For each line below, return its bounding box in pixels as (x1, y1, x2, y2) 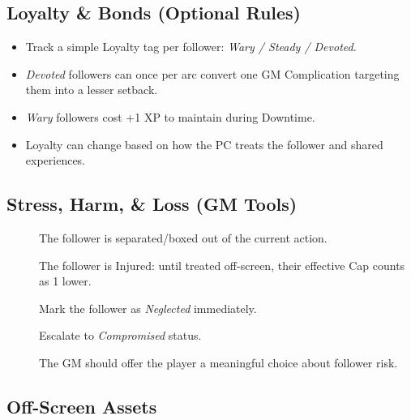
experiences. (25, 152, 86, 169)
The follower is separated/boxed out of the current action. (39, 229, 328, 246)
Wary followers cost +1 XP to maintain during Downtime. (25, 108, 315, 125)
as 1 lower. (39, 272, 92, 289)
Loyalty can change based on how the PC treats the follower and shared (25, 135, 383, 152)
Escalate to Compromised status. (39, 327, 202, 344)
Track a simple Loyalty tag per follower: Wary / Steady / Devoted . (25, 38, 357, 55)
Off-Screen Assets (6, 393, 157, 418)
